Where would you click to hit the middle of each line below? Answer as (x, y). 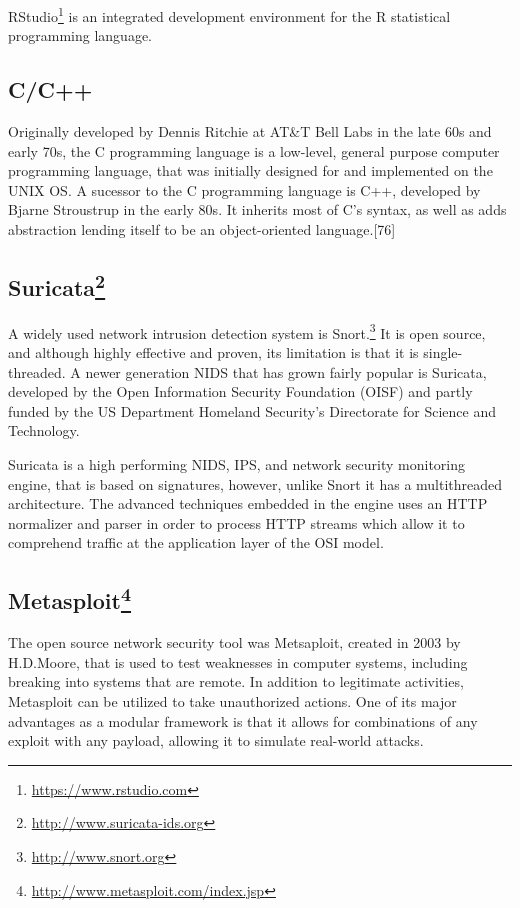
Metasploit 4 (70, 598)
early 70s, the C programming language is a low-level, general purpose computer (254, 150)
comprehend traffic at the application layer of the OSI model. (196, 542)
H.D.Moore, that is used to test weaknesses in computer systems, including (238, 661)
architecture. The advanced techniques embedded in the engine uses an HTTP (248, 503)
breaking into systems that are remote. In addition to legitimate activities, (236, 681)
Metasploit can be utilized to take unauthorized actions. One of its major (232, 700)
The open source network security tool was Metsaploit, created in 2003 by (234, 642)
